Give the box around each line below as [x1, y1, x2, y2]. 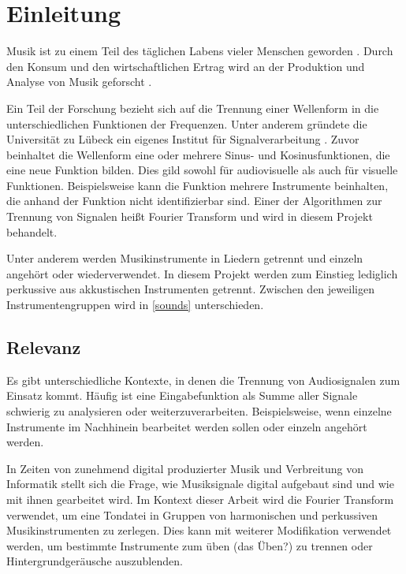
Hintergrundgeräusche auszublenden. [6, 553, 183, 569]
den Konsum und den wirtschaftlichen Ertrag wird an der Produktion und [6, 58, 365, 74]
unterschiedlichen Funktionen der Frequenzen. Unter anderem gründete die [6, 115, 367, 132]
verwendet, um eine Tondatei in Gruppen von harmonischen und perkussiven [6, 506, 378, 523]
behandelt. [6, 223, 58, 240]
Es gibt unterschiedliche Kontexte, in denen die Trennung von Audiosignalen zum [6, 371, 400, 388]
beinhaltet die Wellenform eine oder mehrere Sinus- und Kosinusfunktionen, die [6, 146, 390, 162]
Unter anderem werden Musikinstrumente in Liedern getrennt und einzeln [6, 250, 363, 266]
